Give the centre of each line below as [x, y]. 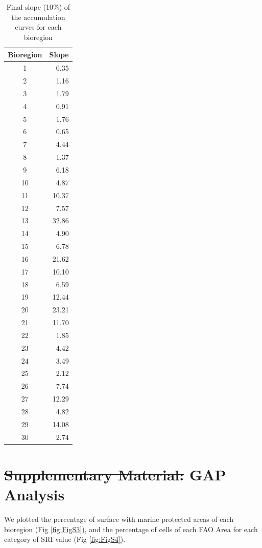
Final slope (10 [30, 7]
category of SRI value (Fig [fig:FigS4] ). [65, 539]
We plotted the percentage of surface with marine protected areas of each [119, 519]
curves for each [38, 27]
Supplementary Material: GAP [115, 474]
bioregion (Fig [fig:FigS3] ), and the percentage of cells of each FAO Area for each [131, 529]
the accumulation [38, 17]
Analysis [34, 494]
